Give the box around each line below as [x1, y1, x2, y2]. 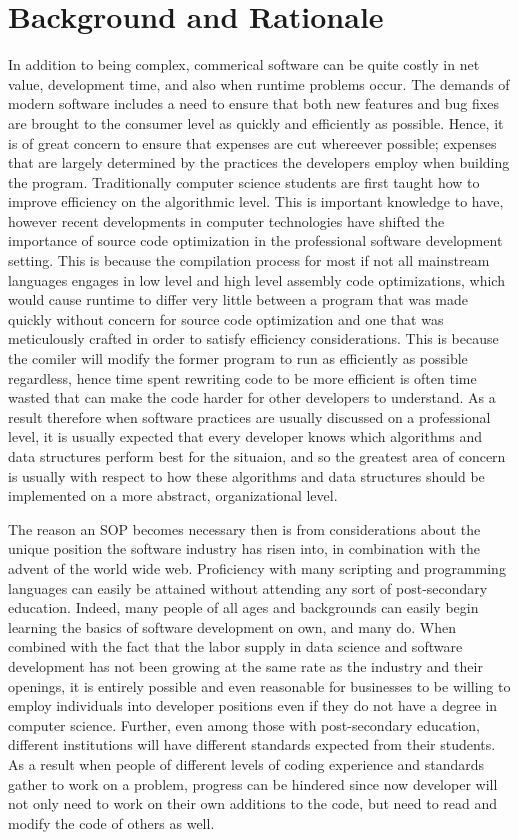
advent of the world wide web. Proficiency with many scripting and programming [8, 557, 506, 578]
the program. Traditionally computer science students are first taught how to [8, 171, 480, 192]
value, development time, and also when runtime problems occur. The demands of [8, 73, 510, 94]
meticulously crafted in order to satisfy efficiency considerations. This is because [8, 328, 499, 349]
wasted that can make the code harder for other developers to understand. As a [8, 387, 496, 408]
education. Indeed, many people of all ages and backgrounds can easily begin [8, 597, 479, 618]
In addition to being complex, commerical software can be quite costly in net [8, 54, 480, 75]
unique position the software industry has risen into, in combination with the [8, 538, 480, 559]
